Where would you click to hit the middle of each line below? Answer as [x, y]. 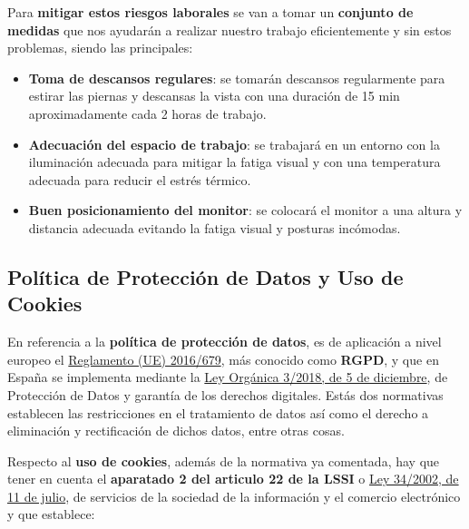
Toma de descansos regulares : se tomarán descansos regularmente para [237, 78]
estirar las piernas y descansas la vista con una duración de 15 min [214, 96]
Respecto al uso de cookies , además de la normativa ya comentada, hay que [224, 460]
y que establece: [51, 514]
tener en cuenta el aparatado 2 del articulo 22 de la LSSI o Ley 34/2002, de [233, 479]
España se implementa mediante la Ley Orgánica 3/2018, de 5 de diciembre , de [228, 377]
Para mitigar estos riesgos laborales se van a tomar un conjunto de [210, 12]
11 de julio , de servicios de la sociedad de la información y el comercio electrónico [234, 496]
